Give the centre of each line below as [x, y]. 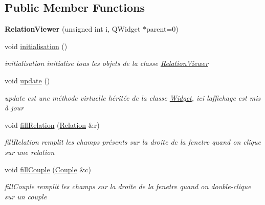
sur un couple [26, 196]
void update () [27, 80]
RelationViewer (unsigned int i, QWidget [73, 29]
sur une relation [30, 152]
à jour [14, 108]
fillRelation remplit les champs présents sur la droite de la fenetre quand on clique [133, 142]
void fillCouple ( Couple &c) [48, 169]
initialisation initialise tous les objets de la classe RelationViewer [106, 63]
